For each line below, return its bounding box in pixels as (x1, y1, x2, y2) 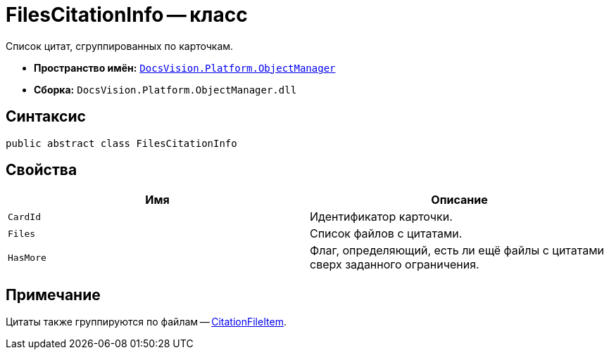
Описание (431, 193, 488, 207)
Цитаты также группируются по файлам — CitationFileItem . (6, 316, 287, 328)
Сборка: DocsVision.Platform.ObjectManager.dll (34, 83, 297, 96)
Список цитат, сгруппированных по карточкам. (6, 39, 234, 52)
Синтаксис (6, 108, 86, 126)
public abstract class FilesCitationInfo (6, 137, 237, 149)
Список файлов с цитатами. (310, 226, 463, 241)
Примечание (6, 285, 101, 304)
